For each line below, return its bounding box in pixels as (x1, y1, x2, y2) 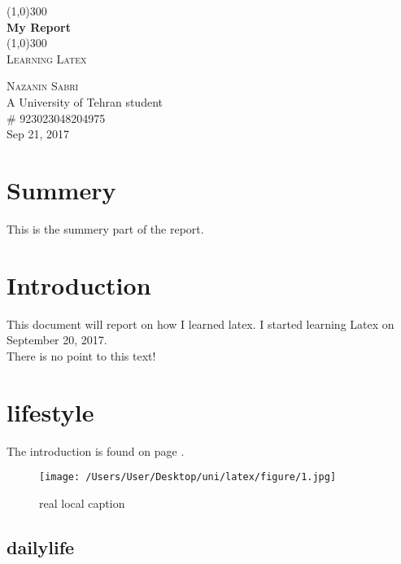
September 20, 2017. (7, 331, 107, 348)
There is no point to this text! (7, 347, 156, 364)
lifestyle (7, 395, 94, 428)
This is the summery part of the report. (7, 220, 204, 237)
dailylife (7, 534, 75, 559)
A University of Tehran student (7, 93, 163, 110)
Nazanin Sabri (7, 77, 79, 94)
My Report (7, 18, 71, 35)
